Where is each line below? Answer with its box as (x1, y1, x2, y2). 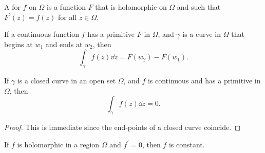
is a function (47, 2, 86, 12)
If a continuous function (4, 29, 79, 39)
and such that (177, 2, 221, 12)
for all (58, 11, 77, 22)
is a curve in (182, 29, 221, 39)
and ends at (45, 38, 83, 49)
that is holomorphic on (95, 2, 167, 12)
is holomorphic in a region (17, 139, 100, 149)
